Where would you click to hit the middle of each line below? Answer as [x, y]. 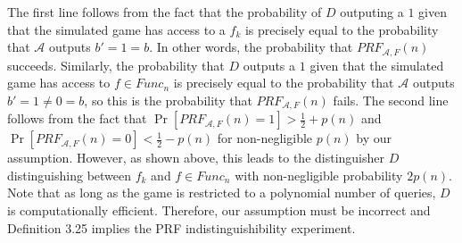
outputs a [269, 65]
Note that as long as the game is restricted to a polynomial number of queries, [222, 193]
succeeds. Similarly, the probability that [116, 65]
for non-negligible [265, 138]
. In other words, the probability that [251, 47]
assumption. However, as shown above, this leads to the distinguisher [196, 158]
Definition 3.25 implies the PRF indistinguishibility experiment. [181, 227]
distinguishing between [70, 175]
